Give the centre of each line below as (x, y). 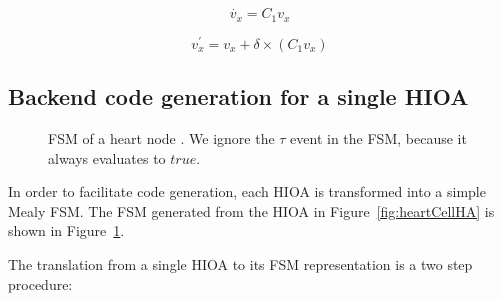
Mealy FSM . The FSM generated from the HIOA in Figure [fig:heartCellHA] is (251, 210)
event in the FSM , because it (378, 137)
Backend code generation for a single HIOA (238, 96)
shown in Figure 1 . (66, 230)
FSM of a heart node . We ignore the (161, 137)
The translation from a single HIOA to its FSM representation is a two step (240, 263)
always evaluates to (107, 157)
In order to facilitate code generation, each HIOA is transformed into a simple (247, 191)
